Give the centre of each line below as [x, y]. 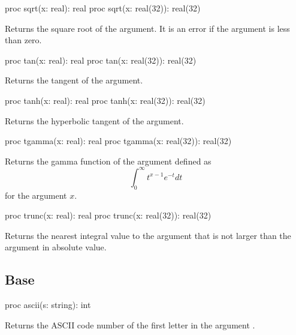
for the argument [36, 195]
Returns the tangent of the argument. [74, 80]
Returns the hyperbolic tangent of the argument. [94, 120]
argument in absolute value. [56, 247]
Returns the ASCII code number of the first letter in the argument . [130, 324]
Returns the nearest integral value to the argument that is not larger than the [148, 235]
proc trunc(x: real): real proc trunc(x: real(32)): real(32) [108, 215]
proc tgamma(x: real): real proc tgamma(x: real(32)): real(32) [118, 141]
